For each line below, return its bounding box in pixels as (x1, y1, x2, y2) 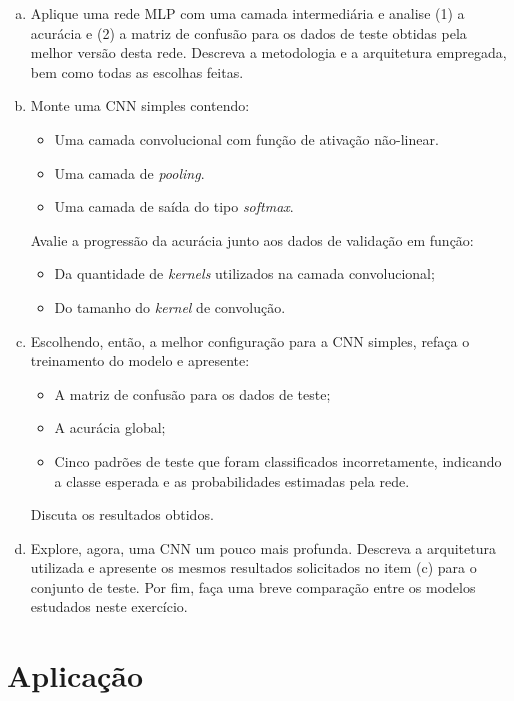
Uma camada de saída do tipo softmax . (54, 196, 294, 217)
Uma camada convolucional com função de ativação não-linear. (54, 128, 439, 149)
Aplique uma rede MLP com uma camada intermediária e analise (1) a (30, 3, 465, 23)
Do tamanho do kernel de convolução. (54, 296, 286, 317)
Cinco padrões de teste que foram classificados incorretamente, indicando (54, 450, 502, 471)
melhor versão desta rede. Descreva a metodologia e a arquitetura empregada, (30, 42, 507, 63)
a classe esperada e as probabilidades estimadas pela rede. (54, 470, 410, 491)
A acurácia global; (54, 417, 166, 438)
